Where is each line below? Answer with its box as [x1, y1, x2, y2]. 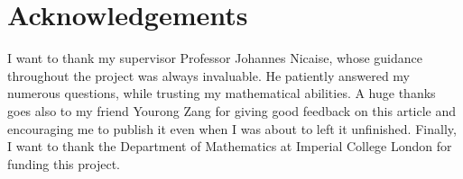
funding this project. [7, 154, 120, 173]
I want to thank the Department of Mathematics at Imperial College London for [7, 137, 452, 156]
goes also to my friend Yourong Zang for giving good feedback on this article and [7, 101, 457, 120]
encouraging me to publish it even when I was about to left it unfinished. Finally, [7, 119, 457, 138]
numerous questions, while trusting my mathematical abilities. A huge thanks [7, 84, 436, 103]
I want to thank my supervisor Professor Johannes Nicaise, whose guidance [7, 49, 422, 67]
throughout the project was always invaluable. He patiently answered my [7, 66, 411, 85]
